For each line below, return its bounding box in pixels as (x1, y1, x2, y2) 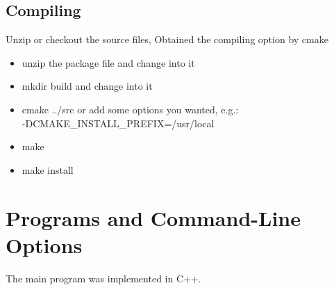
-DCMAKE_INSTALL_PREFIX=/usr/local (22, 115, 215, 130)
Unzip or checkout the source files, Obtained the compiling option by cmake (6, 32, 328, 47)
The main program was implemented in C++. (6, 271, 201, 285)
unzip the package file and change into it (22, 55, 195, 70)
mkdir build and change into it (22, 79, 153, 93)
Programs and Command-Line (6, 203, 301, 232)
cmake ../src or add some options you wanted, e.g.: (22, 102, 239, 116)
